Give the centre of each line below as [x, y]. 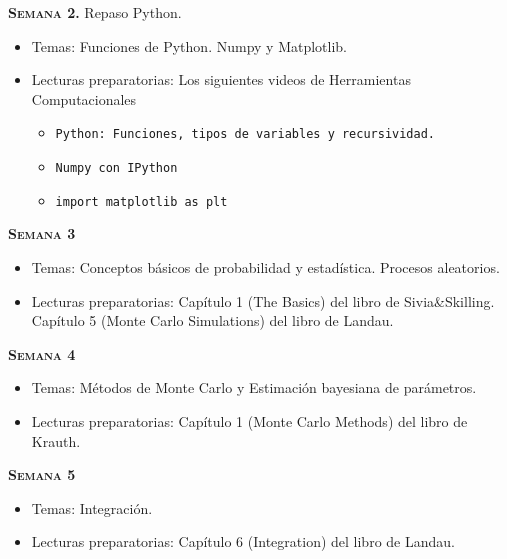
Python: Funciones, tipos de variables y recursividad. [245, 134]
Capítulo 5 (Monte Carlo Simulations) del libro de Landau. [212, 320]
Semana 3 [42, 233]
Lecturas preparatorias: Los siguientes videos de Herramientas [221, 79]
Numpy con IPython [116, 168]
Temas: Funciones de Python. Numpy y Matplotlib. [189, 45]
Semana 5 [42, 474]
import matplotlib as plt [141, 201]
